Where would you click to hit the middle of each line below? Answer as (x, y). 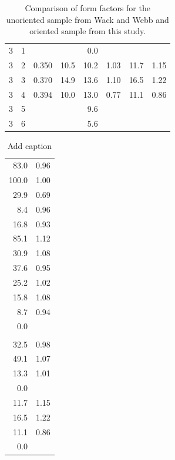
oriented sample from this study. (88, 31)
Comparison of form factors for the (87, 8)
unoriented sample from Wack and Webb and (87, 19)
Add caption (30, 146)
